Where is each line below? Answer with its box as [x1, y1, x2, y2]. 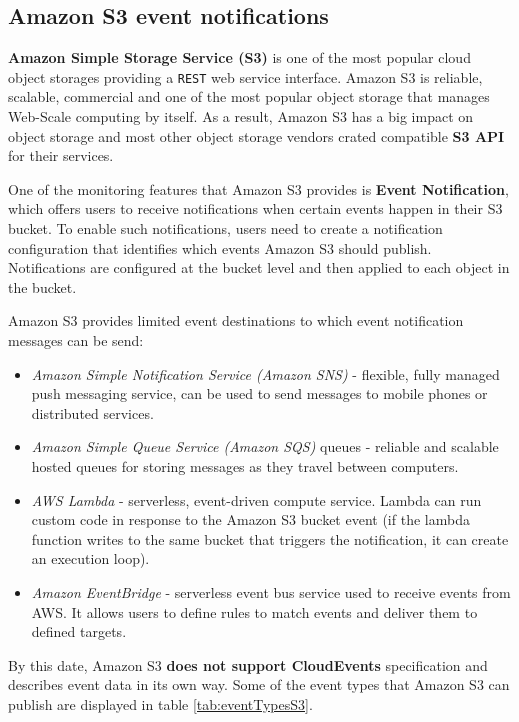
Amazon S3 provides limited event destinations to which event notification [8, 310, 464, 331]
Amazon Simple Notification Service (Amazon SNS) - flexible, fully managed [31, 363, 500, 384]
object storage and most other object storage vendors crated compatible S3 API [8, 125, 505, 146]
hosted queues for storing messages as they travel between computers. [31, 455, 459, 476]
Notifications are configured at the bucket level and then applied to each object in [8, 257, 510, 278]
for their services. [8, 145, 114, 166]
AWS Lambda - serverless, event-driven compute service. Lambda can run [31, 489, 482, 510]
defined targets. [31, 621, 127, 642]
